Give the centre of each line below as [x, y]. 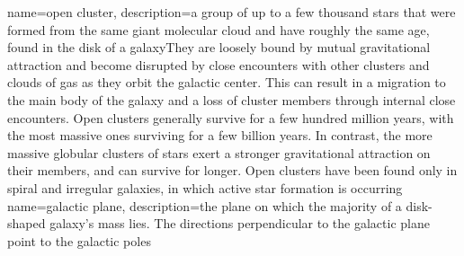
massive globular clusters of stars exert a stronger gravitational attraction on [219, 152]
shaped [27, 223]
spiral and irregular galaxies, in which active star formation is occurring [205, 187]
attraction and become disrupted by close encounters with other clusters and [219, 64]
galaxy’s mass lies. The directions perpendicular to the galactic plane [240, 223]
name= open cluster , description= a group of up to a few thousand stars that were [232, 12]
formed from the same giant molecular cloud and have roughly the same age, [219, 29]
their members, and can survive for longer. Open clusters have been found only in [232, 170]
